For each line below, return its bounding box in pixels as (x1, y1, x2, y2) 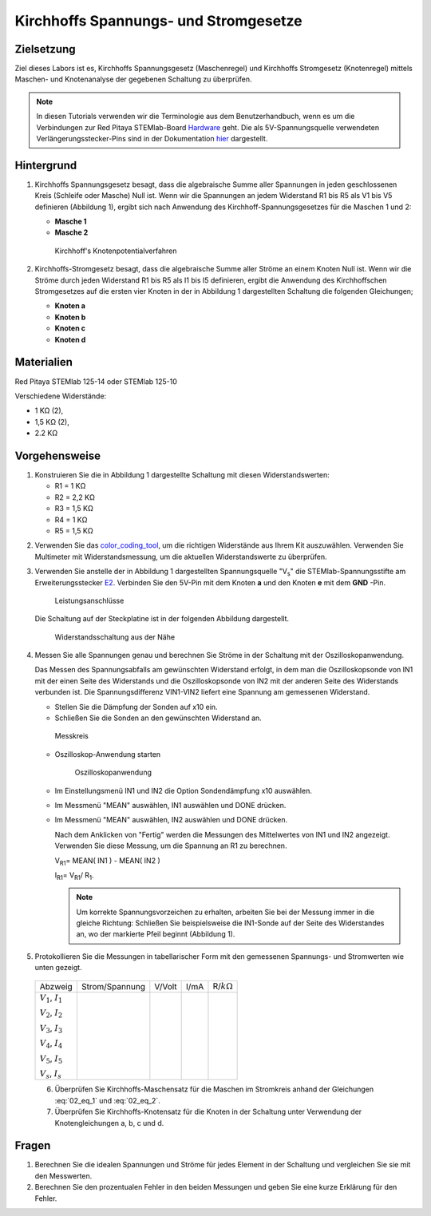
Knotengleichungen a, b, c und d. (54, 1118, 164, 1127)
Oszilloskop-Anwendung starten (54, 749, 161, 759)
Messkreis (54, 731, 89, 741)
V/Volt (154, 980, 177, 992)
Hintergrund (14, 158, 77, 172)
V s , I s (39, 1068, 62, 1081)
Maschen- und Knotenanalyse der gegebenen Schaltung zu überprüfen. (14, 74, 252, 84)
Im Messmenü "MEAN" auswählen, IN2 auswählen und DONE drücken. (54, 815, 288, 825)
